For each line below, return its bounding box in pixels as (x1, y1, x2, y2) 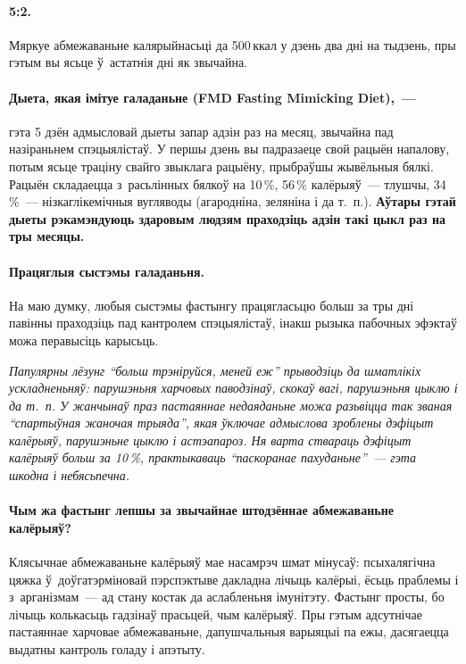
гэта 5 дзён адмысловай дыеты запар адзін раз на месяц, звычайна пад (9, 121, 394, 140)
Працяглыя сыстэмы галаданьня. (9, 261, 205, 280)
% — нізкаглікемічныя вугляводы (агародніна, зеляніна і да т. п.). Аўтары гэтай (9, 192, 456, 211)
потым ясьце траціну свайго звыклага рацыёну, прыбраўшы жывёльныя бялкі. (9, 156, 434, 175)
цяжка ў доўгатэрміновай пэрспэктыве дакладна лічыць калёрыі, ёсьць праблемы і (9, 569, 459, 588)
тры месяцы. (9, 227, 85, 245)
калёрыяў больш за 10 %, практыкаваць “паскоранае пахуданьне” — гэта (9, 448, 416, 467)
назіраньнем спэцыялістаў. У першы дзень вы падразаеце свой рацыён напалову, (9, 139, 450, 158)
